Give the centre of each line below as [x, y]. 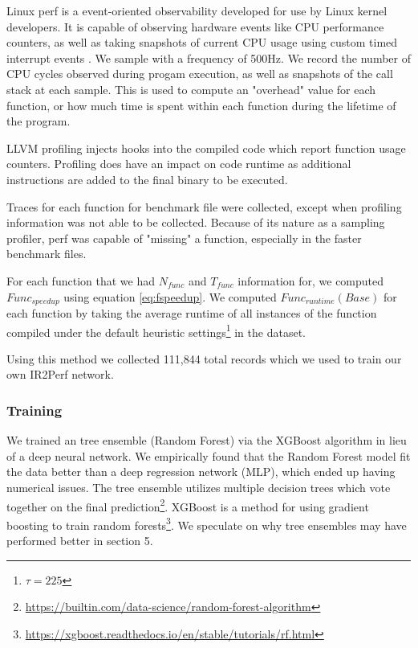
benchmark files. [47, 254]
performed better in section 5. [80, 541]
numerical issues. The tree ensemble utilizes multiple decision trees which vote [199, 487]
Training [34, 410]
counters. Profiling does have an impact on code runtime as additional [179, 164]
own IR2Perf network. [60, 374]
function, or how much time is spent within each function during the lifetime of [201, 105]
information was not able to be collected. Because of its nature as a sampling [196, 222]
